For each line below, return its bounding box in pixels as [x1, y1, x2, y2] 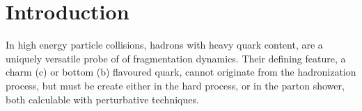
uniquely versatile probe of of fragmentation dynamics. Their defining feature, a [6, 51, 346, 65]
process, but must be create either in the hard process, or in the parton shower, [6, 78, 345, 92]
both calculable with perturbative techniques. [6, 92, 199, 106]
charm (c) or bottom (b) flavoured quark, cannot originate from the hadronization [6, 65, 356, 79]
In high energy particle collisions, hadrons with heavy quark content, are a [6, 37, 323, 52]
